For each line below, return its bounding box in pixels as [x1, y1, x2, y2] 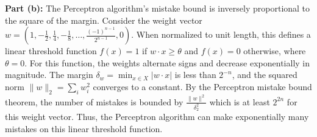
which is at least [209, 95, 270, 108]
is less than [174, 68, 216, 81]
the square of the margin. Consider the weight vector [5, 13, 202, 26]
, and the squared [232, 68, 297, 81]
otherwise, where [243, 44, 306, 57]
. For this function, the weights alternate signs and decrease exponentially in [24, 56, 310, 69]
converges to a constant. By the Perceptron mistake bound [93, 80, 312, 93]
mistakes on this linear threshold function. [5, 122, 163, 135]
